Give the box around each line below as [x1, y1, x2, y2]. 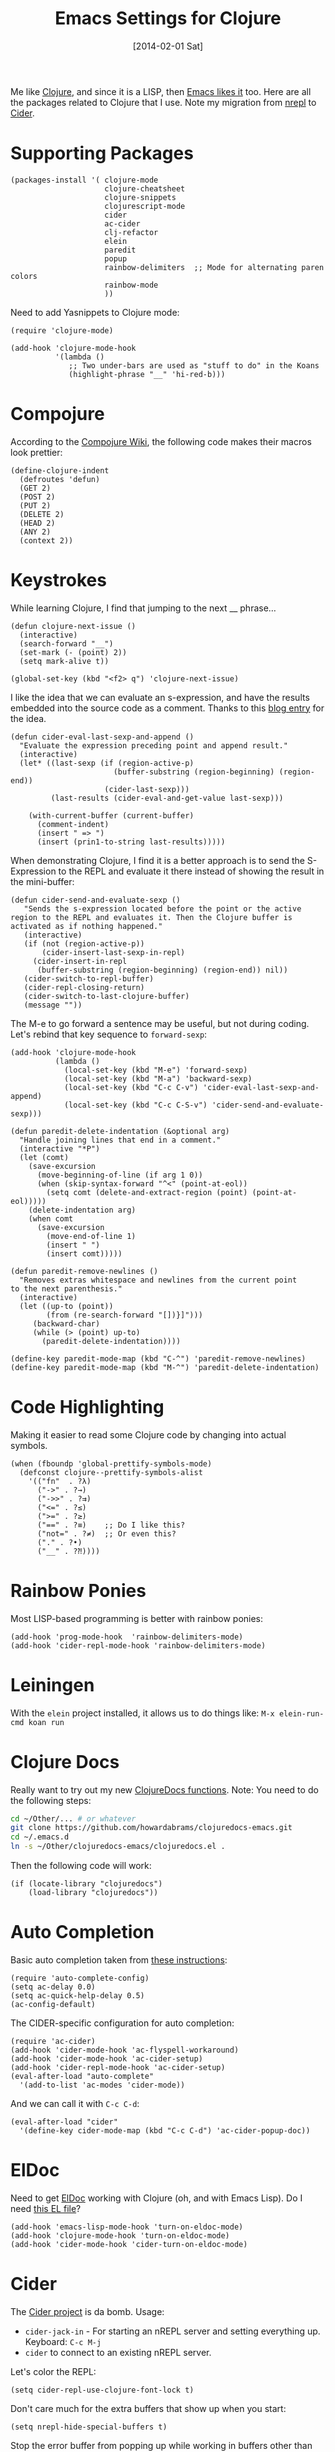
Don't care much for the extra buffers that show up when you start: [10, 2402, 287, 2414]
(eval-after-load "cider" [10, 2117, 118, 2127]
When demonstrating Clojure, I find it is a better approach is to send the [10, 854, 305, 866]
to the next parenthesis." [10, 1283, 123, 1294]
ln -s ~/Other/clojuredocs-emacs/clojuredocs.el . [10, 1842, 226, 1852]
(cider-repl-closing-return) [23, 982, 145, 992]
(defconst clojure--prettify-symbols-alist [19, 1467, 203, 1477]
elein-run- [278, 1708, 325, 1719]
